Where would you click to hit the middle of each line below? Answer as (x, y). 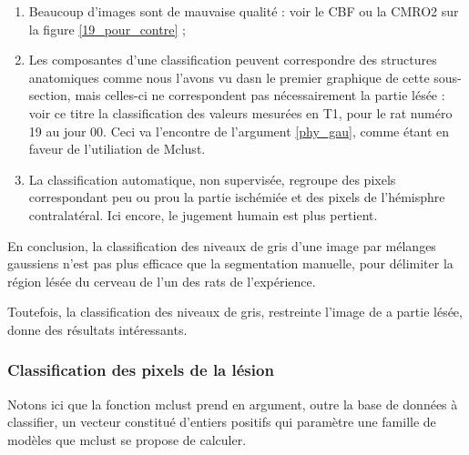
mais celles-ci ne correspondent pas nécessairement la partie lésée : (260, 95)
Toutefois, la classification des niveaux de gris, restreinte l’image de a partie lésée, (235, 312)
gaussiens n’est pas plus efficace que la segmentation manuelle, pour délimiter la (230, 263)
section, (50, 95)
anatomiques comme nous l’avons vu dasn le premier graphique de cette (229, 77)
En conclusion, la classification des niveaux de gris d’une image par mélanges (222, 245)
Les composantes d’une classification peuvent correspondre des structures (233, 60)
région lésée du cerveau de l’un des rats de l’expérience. (162, 281)
